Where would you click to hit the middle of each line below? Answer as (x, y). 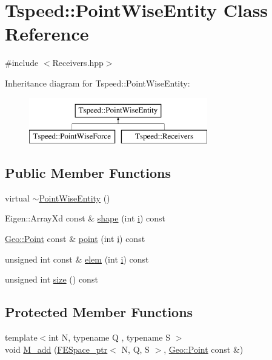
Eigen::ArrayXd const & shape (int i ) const (85, 218)
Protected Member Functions (99, 312)
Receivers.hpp (78, 63)
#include (22, 63)
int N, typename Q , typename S (109, 337)
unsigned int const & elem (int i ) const (77, 259)
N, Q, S (135, 349)
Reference (47, 34)
